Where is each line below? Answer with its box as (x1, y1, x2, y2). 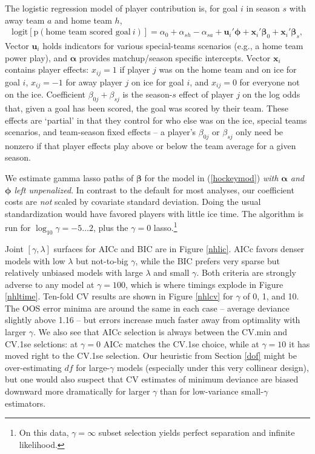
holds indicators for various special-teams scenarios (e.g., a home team (42, 39, 303, 52)
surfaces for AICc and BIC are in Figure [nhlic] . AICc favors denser (53, 242, 305, 255)
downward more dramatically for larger (5, 385, 150, 398)
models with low (5, 254, 65, 267)
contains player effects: (5, 63, 89, 76)
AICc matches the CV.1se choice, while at (103, 337, 259, 350)
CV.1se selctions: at (5, 337, 78, 350)
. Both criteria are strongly (196, 266, 296, 279)
